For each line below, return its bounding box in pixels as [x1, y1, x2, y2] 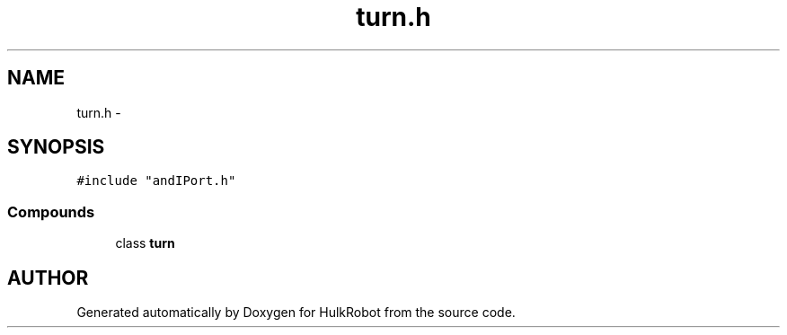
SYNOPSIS [7, 136, 105, 159]
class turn [115, 235, 175, 251]
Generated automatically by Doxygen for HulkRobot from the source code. [76, 304, 516, 321]
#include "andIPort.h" [76, 173, 236, 189]
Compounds [7, 202, 95, 221]
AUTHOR [7, 266, 89, 289]
